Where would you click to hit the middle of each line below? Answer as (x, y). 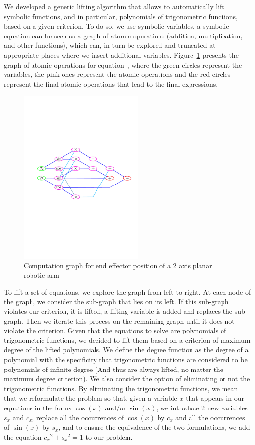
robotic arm (42, 275)
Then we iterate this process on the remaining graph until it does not (130, 320)
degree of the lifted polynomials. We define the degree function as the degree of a (126, 350)
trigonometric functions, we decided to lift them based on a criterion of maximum (127, 340)
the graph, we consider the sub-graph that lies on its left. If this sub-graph (116, 301)
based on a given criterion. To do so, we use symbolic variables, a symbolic (117, 26)
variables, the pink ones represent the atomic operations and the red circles (117, 74)
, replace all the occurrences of (78, 417)
